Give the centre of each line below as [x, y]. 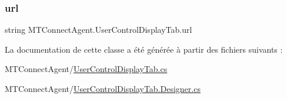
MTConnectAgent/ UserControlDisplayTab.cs [86, 69]
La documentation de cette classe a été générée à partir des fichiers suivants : [144, 49]
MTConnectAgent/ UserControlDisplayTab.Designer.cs [103, 88]
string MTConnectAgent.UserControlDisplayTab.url [99, 30]
